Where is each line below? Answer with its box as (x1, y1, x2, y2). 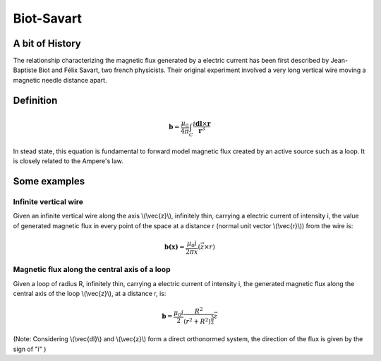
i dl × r (193, 120, 211, 128)
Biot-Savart (13, 11, 83, 26)
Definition (13, 94, 58, 106)
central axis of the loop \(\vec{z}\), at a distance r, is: (13, 290, 167, 298)
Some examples (13, 175, 85, 187)
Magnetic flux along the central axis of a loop (13, 265, 171, 275)
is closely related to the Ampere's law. (13, 157, 123, 165)
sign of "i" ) (13, 345, 47, 353)
